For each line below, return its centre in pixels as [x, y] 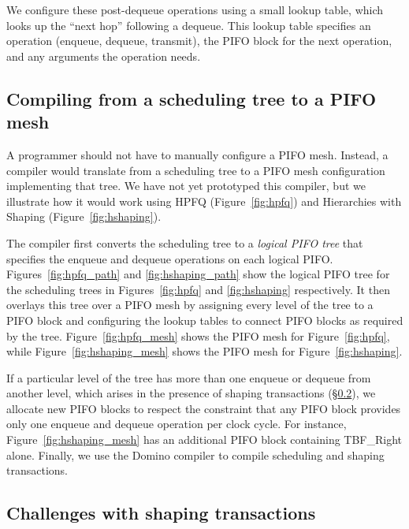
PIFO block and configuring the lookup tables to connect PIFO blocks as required [205, 320]
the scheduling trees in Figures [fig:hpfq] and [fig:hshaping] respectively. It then [198, 289]
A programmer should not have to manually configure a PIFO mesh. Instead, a [197, 154]
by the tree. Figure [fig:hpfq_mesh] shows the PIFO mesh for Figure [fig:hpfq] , [198, 335]
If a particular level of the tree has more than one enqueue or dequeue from [189, 377]
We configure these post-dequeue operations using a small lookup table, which [195, 9]
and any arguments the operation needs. [104, 56]
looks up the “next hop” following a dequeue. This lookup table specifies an [189, 25]
